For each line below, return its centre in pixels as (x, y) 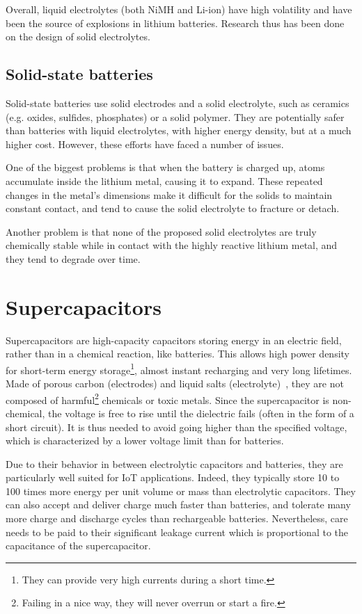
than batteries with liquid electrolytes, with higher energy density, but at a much (179, 130)
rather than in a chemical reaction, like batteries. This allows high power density (178, 354)
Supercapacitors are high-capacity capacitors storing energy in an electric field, (174, 340)
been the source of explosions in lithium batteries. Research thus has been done (175, 23)
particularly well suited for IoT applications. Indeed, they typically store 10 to (173, 477)
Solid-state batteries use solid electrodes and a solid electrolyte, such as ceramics (178, 103)
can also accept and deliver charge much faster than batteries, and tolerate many (178, 504)
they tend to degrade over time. (73, 258)
